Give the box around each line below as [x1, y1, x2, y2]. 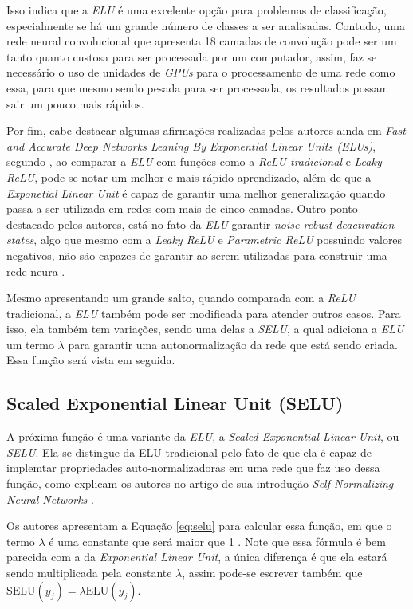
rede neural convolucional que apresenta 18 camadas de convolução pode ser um [6, 33, 397, 49]
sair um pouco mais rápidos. [6, 95, 144, 112]
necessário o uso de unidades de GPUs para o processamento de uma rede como [6, 64, 395, 81]
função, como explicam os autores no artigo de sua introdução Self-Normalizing [6, 475, 394, 492]
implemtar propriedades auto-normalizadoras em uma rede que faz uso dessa [6, 459, 380, 476]
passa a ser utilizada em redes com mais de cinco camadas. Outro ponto [6, 200, 358, 217]
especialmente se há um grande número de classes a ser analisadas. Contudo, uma [6, 17, 405, 33]
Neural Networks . [6, 490, 94, 507]
